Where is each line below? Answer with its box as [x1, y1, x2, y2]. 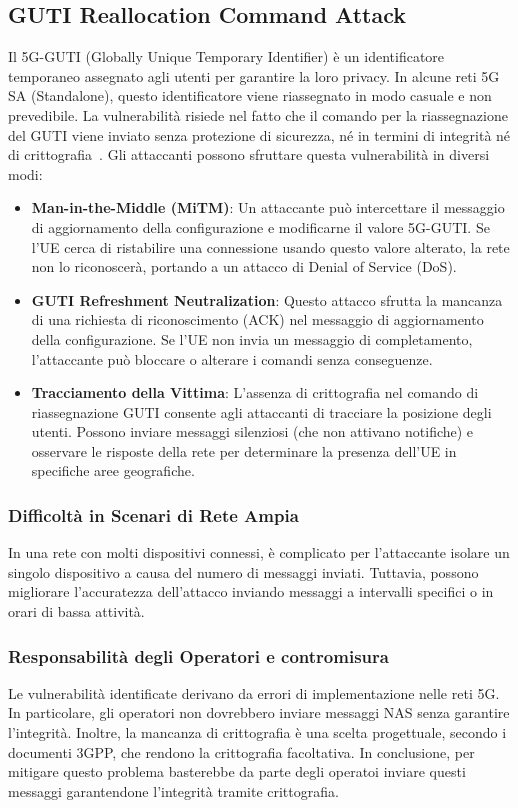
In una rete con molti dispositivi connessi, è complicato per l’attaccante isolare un [8, 542, 510, 563]
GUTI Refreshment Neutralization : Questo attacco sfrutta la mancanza [31, 289, 503, 310]
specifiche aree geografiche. [31, 460, 195, 481]
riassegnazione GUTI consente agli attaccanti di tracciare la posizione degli [31, 401, 492, 422]
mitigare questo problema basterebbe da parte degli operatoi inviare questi [8, 761, 466, 782]
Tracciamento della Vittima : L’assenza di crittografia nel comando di [31, 382, 479, 403]
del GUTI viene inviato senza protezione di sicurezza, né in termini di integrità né [8, 124, 511, 145]
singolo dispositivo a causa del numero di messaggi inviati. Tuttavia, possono [8, 561, 479, 582]
